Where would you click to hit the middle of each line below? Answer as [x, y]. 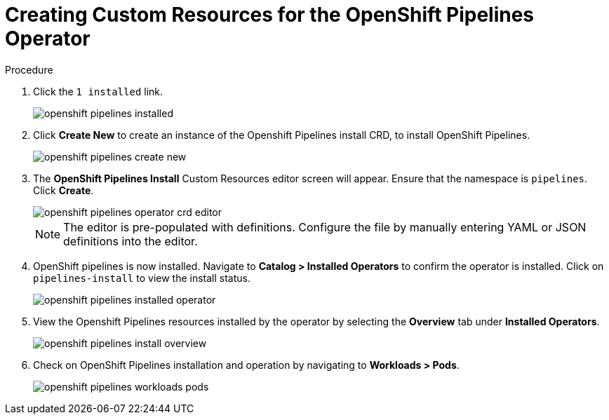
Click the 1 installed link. [98, 91]
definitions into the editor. [130, 241]
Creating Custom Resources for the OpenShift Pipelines [270, 15]
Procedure [29, 69]
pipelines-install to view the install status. [142, 278]
